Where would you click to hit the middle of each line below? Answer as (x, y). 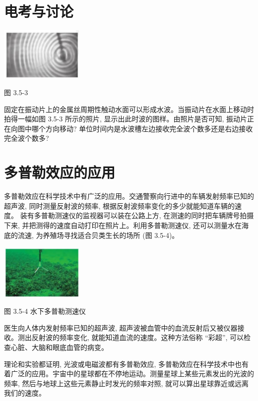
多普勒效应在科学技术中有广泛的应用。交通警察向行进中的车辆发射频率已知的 (129, 196)
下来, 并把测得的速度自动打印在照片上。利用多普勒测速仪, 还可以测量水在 (123, 225)
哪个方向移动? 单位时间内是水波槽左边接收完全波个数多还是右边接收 (142, 128)
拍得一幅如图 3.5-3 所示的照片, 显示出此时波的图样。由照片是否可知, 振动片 (126, 119)
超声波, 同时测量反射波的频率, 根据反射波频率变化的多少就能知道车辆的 (120, 205)
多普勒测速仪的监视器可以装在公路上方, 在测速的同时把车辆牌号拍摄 (144, 215)
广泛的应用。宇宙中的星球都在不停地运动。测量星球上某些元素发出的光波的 (132, 373)
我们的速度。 (25, 393)
